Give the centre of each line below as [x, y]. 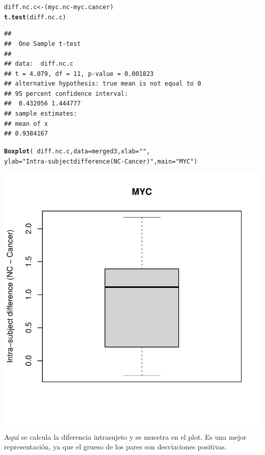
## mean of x [26, 124]
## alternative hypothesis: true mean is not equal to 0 [103, 84]
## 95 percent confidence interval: [66, 93]
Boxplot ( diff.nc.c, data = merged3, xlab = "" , [77, 151]
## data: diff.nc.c [39, 64]
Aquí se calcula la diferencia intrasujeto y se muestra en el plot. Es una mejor [125, 436]
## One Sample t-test [43, 44]
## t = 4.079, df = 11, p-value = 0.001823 [79, 74]
